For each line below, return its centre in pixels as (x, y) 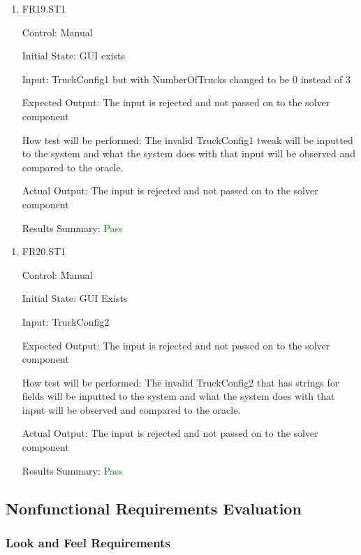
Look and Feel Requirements (88, 542)
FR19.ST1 (44, 8)
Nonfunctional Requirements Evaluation (154, 508)
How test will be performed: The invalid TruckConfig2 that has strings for (180, 382)
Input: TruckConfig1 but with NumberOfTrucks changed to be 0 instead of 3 (186, 79)
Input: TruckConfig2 (66, 321)
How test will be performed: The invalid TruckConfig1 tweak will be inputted (187, 139)
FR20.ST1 (44, 251)
